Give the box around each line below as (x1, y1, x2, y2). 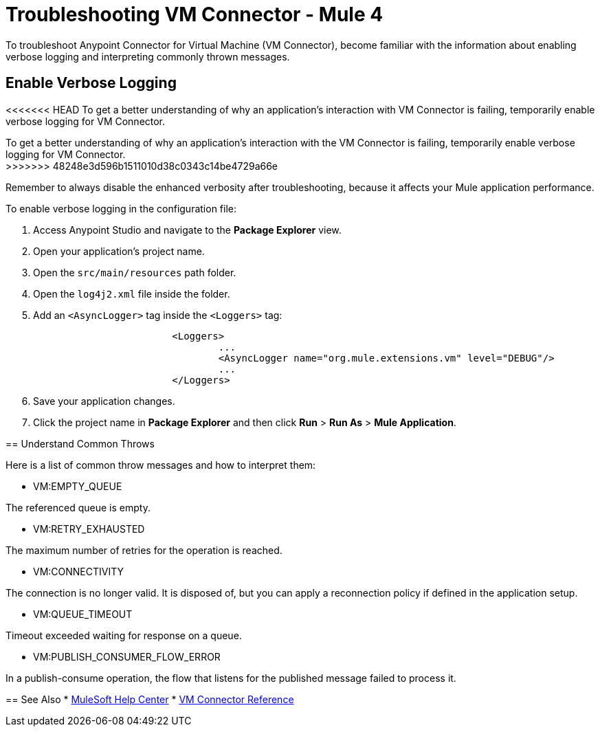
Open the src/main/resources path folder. (33, 266, 236, 278)
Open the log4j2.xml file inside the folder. (33, 287, 230, 300)
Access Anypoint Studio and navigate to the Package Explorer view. (33, 223, 342, 236)
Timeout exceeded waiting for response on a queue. (5, 629, 242, 641)
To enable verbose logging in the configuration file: (5, 202, 236, 214)
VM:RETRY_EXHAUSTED (33, 522, 145, 535)
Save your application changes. (33, 395, 175, 407)
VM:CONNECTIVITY (33, 565, 124, 577)
